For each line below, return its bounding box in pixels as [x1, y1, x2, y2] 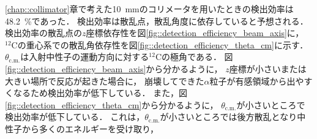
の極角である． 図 [162, 50, 233, 63]
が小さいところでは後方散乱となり [160, 110, 297, 123]
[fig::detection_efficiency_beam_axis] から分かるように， [5, 62, 223, 75]
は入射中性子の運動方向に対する [20, 50, 149, 63]
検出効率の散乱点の [5, 26, 82, 39]
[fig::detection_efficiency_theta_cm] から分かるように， [5, 98, 218, 111]
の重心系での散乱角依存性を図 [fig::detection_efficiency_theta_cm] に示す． [17, 38, 308, 51]
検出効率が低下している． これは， [5, 110, 145, 123]
